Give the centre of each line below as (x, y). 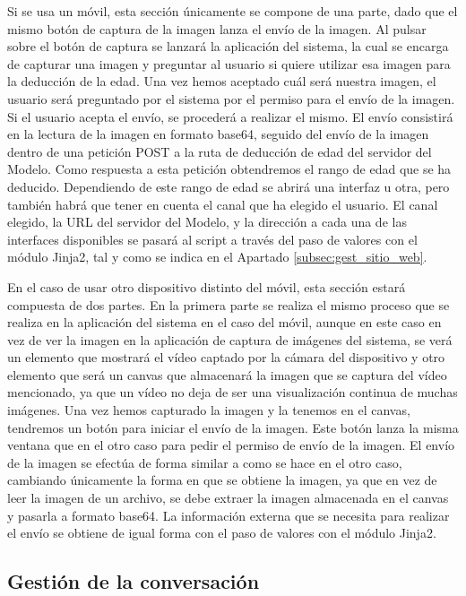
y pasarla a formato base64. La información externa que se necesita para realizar (229, 515)
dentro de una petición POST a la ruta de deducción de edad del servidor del (220, 151)
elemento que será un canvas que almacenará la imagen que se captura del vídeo (227, 374)
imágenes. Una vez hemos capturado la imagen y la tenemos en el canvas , (209, 410)
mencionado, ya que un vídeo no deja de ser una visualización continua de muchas (233, 392)
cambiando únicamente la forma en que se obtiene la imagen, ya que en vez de (222, 480)
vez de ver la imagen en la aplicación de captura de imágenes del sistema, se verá (230, 339)
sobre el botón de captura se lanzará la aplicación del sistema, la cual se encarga (228, 46)
